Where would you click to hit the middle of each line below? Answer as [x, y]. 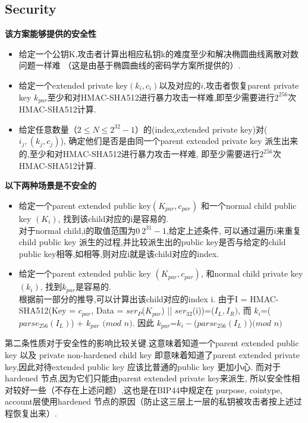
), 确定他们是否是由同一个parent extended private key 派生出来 [179, 141]
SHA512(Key [43, 310]
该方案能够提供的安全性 [51, 34]
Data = [110, 310]
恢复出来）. [35, 413]
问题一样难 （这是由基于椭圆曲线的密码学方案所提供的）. [130, 65]
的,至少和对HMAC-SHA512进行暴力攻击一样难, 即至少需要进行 [139, 154]
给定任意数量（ [48, 129]
